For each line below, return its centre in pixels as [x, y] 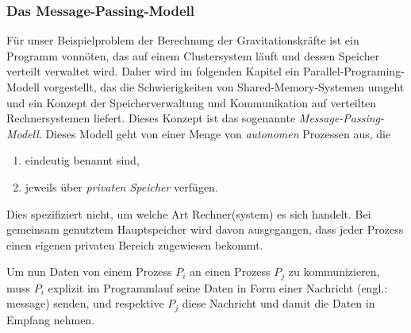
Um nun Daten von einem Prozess [89, 271]
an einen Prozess [230, 271]
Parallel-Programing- [354, 71]
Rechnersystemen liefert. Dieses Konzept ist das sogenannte [151, 118]
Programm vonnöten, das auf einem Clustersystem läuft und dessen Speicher [193, 55]
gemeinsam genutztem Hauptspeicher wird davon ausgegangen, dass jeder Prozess [205, 229]
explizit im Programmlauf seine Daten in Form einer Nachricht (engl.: [218, 287]
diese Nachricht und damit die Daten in [278, 303]
